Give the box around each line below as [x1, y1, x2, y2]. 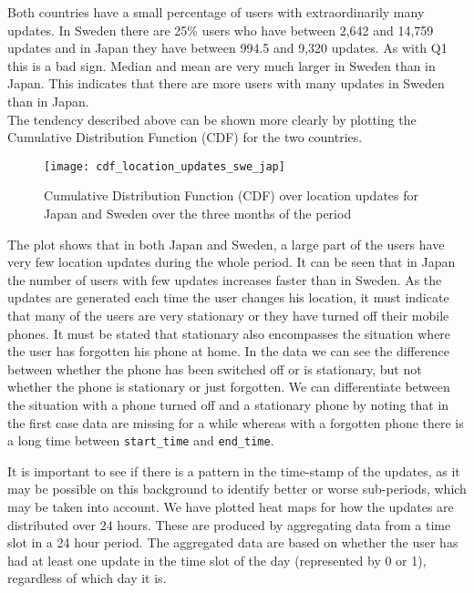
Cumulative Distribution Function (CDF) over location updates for [44, 186, 418, 205]
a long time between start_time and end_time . [7, 431, 274, 450]
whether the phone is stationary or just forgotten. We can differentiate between [7, 377, 450, 396]
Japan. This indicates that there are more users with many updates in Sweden [7, 74, 445, 93]
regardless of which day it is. [7, 568, 167, 588]
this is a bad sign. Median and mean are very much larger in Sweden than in [7, 56, 436, 75]
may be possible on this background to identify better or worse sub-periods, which [7, 479, 467, 498]
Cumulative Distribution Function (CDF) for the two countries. [7, 128, 363, 147]
